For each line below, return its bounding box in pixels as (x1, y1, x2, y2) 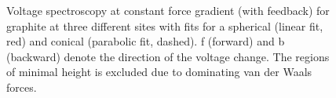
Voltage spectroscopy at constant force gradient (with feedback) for (6, 2, 330, 18)
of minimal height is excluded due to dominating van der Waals (6, 64, 312, 80)
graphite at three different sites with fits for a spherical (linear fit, (6, 17, 323, 34)
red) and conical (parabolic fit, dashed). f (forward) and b (6, 33, 285, 49)
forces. (6, 78, 37, 95)
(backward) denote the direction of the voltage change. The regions (6, 48, 330, 64)
